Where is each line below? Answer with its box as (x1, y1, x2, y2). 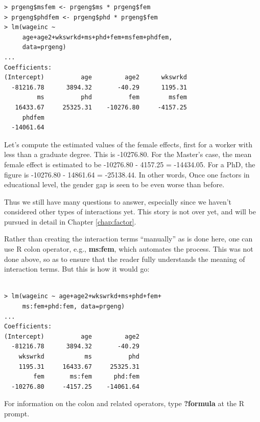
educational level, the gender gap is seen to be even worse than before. (4, 179, 225, 190)
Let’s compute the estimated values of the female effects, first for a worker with (4, 139, 252, 149)
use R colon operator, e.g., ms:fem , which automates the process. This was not (4, 243, 253, 254)
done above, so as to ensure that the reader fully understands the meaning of (4, 253, 245, 264)
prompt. (4, 408, 30, 418)
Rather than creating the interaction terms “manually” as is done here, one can (4, 233, 253, 244)
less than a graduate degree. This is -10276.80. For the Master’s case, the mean (4, 149, 252, 160)
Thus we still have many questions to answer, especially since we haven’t (4, 196, 232, 207)
